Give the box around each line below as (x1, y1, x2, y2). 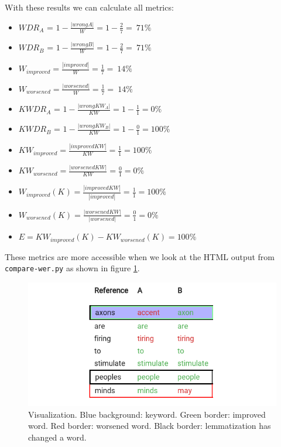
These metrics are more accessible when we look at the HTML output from (5, 250, 275, 262)
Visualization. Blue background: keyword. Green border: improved (28, 408, 266, 420)
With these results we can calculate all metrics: (5, 1, 174, 13)
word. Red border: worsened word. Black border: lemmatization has (28, 419, 271, 432)
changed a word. (28, 431, 87, 443)
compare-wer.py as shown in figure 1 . (5, 262, 140, 274)
